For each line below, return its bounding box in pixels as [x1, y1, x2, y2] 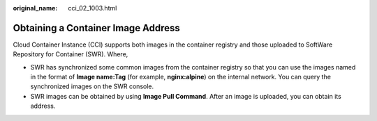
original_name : [13, 4, 58, 12]
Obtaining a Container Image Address [13, 22, 181, 34]
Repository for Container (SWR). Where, [13, 50, 128, 58]
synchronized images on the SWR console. [30, 82, 154, 90]
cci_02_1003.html [68, 4, 117, 12]
